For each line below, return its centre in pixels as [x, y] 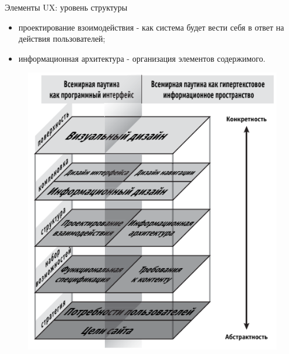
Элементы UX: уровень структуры [66, 7]
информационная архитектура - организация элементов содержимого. [142, 58]
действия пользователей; [62, 39]
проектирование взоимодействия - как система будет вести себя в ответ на [151, 27]
